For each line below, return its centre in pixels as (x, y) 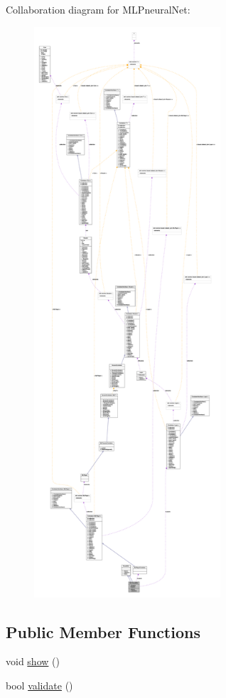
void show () (33, 661)
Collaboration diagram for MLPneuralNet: (98, 9)
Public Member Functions (103, 631)
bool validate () (39, 685)
